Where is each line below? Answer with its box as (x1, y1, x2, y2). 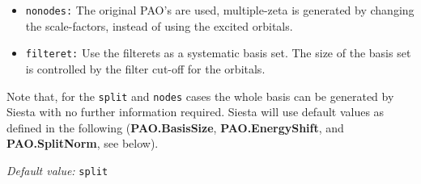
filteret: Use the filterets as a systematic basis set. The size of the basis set (25, 44, 411, 61)
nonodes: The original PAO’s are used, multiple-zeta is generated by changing (25, 2, 415, 18)
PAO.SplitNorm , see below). (6, 135, 159, 152)
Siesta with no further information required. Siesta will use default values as (6, 103, 385, 120)
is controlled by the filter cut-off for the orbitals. (25, 60, 266, 77)
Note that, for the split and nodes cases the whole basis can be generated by (6, 87, 394, 104)
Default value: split (6, 161, 108, 178)
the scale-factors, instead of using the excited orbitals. (25, 17, 293, 34)
